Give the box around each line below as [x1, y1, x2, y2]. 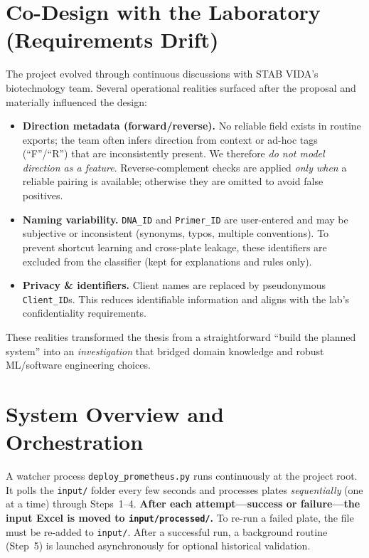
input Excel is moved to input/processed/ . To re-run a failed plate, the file [6, 510, 354, 525]
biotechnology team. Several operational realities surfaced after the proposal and [6, 80, 356, 95]
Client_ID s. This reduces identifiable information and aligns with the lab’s [22, 291, 350, 306]
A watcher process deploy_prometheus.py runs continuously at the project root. [6, 468, 358, 483]
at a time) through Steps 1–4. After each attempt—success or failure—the [6, 496, 360, 511]
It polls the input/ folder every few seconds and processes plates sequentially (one [6, 482, 363, 497]
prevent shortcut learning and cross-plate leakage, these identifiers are [22, 239, 327, 254]
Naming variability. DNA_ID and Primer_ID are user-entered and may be [22, 211, 348, 226]
